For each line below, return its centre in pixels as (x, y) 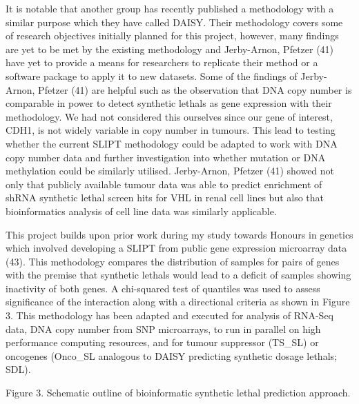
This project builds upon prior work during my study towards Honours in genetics (179, 234)
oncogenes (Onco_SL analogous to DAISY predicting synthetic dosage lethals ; (171, 355)
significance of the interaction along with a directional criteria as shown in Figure (178, 302)
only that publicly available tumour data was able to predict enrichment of (164, 184)
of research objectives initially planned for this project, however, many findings (172, 36)
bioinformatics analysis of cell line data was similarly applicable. (141, 211)
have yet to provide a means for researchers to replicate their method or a (162, 62)
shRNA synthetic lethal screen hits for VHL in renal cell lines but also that (165, 198)
